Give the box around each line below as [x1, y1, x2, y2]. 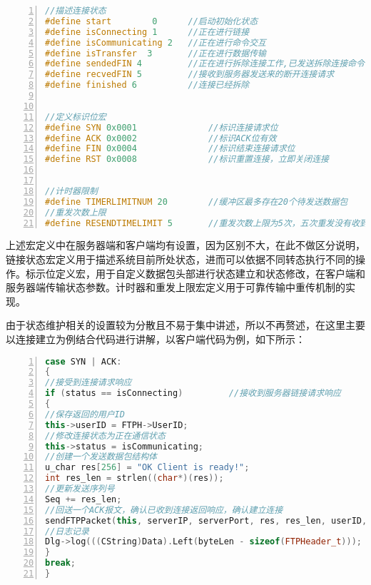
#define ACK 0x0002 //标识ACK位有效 [45, 133, 277, 143]
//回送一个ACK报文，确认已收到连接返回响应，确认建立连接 [45, 504, 283, 515]
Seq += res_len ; [45, 494, 122, 504]
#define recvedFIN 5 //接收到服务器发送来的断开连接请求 [45, 69, 335, 80]
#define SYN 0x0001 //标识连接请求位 [45, 122, 278, 133]
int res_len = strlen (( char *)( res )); [45, 473, 224, 484]
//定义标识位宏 [45, 111, 106, 122]
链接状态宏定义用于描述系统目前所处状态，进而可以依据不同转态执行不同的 [6, 251, 355, 266]
